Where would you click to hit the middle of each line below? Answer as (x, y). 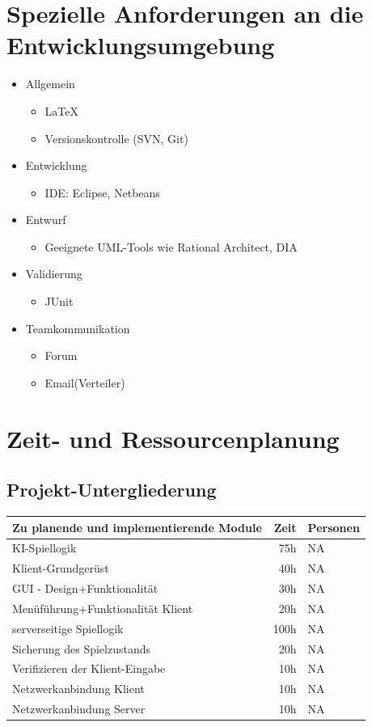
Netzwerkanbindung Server (79, 709)
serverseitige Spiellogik (68, 628)
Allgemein (50, 84)
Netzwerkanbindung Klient (78, 689)
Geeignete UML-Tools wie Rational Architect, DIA (171, 246)
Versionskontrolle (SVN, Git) (116, 138)
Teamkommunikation (78, 328)
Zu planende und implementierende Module (137, 527)
